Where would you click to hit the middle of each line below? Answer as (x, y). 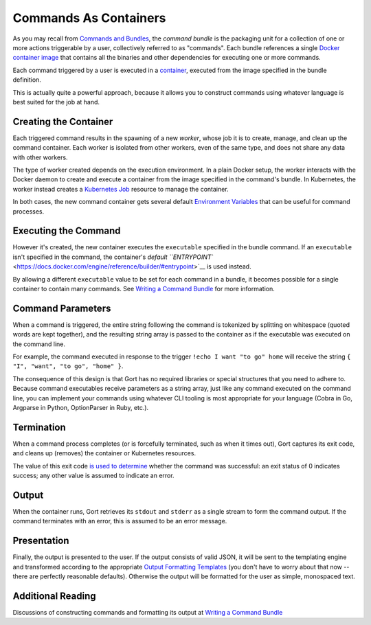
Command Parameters (62, 308)
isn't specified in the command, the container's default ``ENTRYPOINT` (113, 257)
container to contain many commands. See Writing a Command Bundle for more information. (144, 289)
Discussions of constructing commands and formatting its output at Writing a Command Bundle (148, 612)
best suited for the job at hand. (56, 102)
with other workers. (40, 157)
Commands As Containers (89, 18)
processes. (29, 211)
